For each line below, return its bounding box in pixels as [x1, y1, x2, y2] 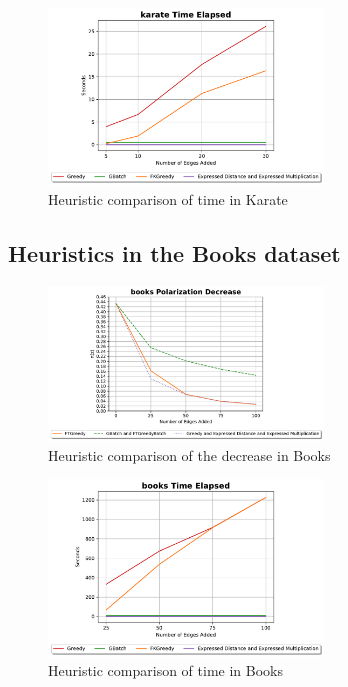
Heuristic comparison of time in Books [48, 660, 283, 681]
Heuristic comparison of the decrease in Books [48, 444, 331, 465]
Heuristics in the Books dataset [8, 237, 341, 268]
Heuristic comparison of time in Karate [48, 188, 288, 209]
